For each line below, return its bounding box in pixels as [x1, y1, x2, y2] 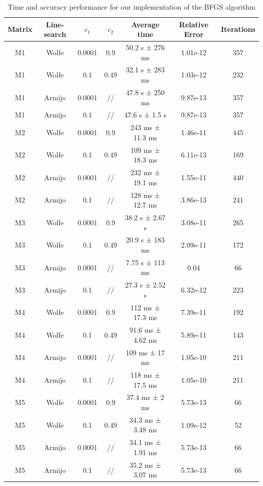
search [43, 29, 66, 39]
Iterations [221, 24, 255, 34]
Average [131, 19, 160, 29]
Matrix [8, 24, 32, 34]
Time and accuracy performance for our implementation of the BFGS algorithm [8, 2, 255, 12]
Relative [179, 19, 208, 29]
